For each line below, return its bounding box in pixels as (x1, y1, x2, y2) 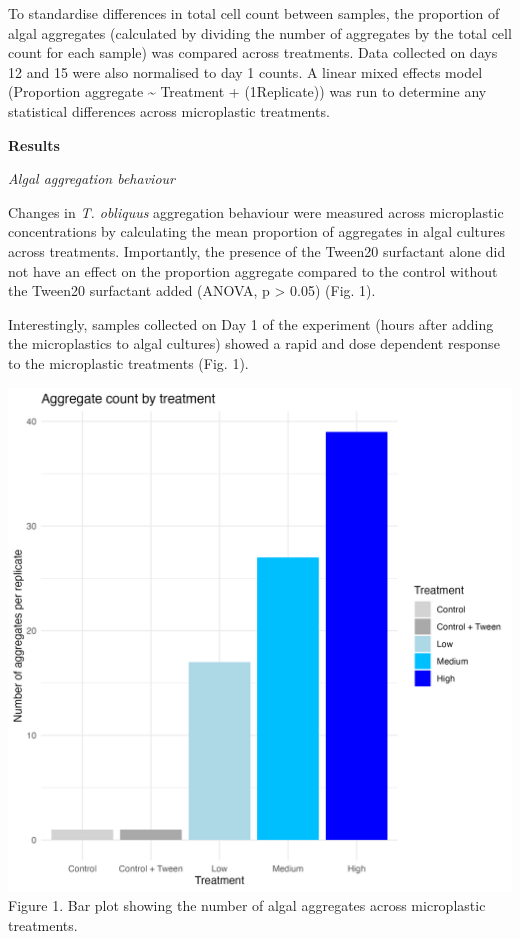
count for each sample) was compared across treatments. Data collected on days (8, 42, 498, 63)
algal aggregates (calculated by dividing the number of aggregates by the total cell (8, 22, 512, 43)
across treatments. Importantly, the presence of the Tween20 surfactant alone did (8, 240, 506, 261)
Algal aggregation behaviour (8, 168, 175, 189)
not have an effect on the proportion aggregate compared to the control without (8, 260, 498, 281)
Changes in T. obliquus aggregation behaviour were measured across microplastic (8, 201, 504, 222)
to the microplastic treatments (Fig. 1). (8, 352, 249, 373)
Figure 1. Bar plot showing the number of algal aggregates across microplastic (8, 895, 486, 916)
